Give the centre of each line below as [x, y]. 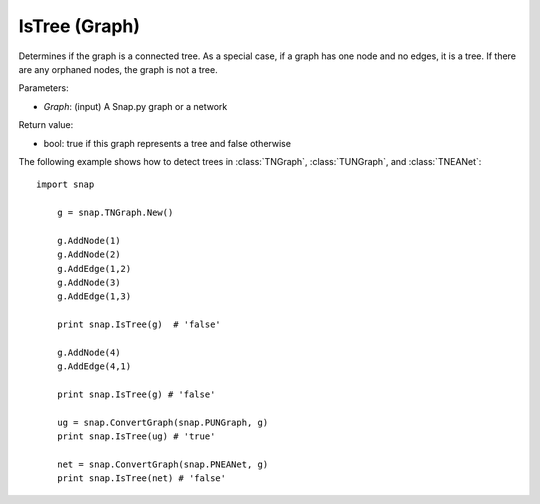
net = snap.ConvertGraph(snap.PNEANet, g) [162, 464]
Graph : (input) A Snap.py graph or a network [135, 106]
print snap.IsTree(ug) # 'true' [136, 436]
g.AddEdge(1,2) [94, 268]
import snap [65, 184]
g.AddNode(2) [88, 254]
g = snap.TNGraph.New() [115, 213]
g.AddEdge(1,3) [94, 296]
